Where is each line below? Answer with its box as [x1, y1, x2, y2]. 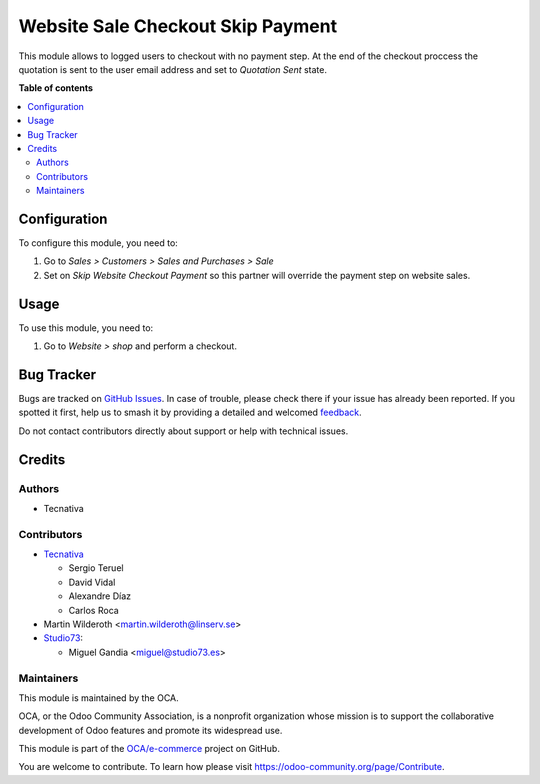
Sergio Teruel [68, 562, 124, 574]
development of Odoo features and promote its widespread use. [18, 724, 283, 736]
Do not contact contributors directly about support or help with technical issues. [18, 425, 349, 437]
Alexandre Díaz [68, 590, 132, 602]
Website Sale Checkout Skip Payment [18, 15, 338, 37]
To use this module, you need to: [18, 321, 154, 334]
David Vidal [68, 576, 116, 588]
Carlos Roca [68, 604, 119, 616]
